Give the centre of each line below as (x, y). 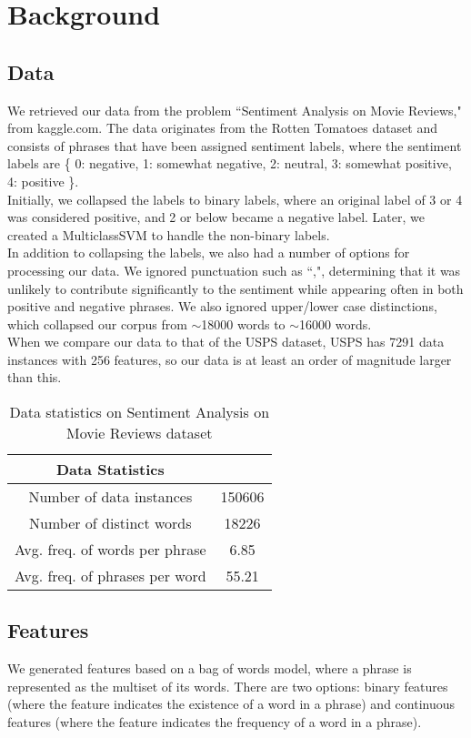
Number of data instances (110, 497)
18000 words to (243, 324)
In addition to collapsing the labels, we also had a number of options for (209, 253)
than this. (35, 377)
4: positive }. (43, 181)
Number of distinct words (110, 523)
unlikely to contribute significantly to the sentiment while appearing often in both (235, 288)
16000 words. (336, 324)
